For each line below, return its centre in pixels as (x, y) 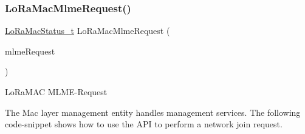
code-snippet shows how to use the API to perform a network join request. (144, 124)
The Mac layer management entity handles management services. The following (153, 112)
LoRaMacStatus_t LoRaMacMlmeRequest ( (87, 31)
